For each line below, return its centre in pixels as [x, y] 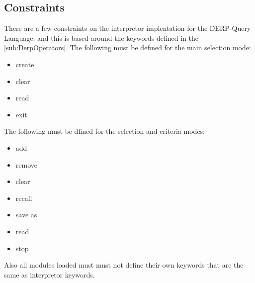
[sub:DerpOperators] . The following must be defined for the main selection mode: [127, 47]
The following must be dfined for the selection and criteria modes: [105, 131]
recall [24, 198]
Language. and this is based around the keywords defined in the [101, 38]
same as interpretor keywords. [49, 274]
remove [26, 164]
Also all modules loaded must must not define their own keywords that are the [124, 265]
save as [26, 215]
